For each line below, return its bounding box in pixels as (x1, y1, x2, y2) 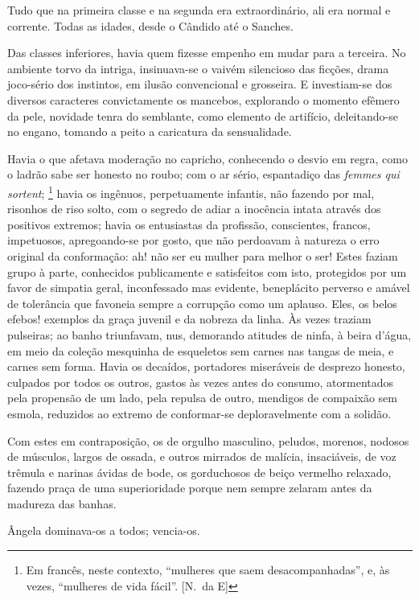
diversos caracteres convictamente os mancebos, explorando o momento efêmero (7, 91, 400, 108)
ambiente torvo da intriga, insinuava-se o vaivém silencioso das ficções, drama (7, 60, 389, 76)
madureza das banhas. (7, 495, 117, 512)
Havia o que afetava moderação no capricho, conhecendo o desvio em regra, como (7, 150, 408, 166)
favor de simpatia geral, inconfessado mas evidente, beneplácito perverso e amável (7, 279, 410, 296)
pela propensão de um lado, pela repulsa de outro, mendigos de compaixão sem (7, 389, 397, 406)
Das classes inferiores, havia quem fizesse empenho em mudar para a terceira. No (7, 44, 406, 61)
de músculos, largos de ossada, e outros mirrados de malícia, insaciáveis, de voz (7, 448, 396, 465)
